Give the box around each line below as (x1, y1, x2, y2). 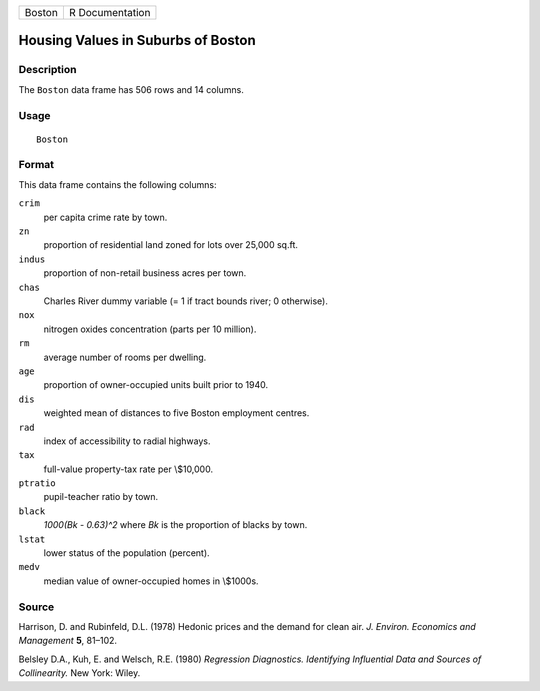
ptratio (18, 478, 57, 489)
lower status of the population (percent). (43, 547, 210, 559)
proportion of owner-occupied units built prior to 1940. (43, 379, 269, 391)
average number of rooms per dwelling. (43, 351, 207, 363)
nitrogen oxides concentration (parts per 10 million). (43, 323, 257, 335)
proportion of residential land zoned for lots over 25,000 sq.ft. (43, 239, 299, 251)
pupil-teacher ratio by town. (43, 491, 159, 503)
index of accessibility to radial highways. (43, 435, 211, 447)
